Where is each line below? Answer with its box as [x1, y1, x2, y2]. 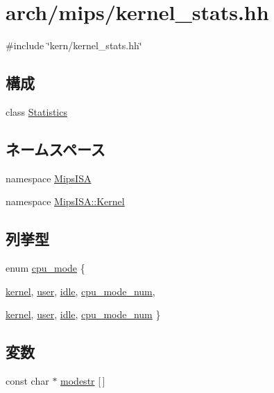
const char [6, 374, 49, 388]
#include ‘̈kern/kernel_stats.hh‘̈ [6, 38, 142, 53]
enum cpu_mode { [6, 261, 85, 275]
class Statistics [6, 104, 67, 119]
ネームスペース [6, 138, 105, 159]
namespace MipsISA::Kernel [6, 194, 125, 209]
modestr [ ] [60, 374, 105, 388]
